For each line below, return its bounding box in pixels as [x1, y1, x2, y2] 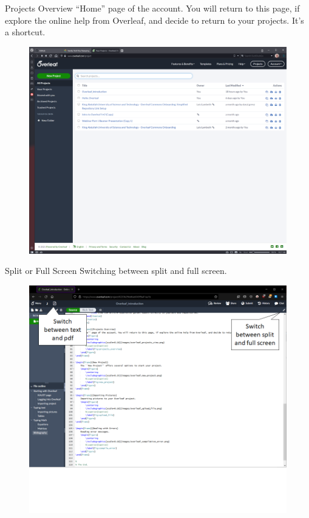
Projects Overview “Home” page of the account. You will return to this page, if [5, 2, 300, 14]
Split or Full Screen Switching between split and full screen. [5, 264, 227, 277]
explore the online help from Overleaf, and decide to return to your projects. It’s [5, 13, 304, 26]
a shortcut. [5, 26, 46, 38]
